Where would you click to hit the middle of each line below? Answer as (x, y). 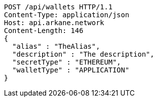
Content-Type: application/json (67, 15)
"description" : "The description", (83, 54)
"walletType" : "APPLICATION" (71, 70)
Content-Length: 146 (44, 31)
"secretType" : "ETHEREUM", (67, 62)
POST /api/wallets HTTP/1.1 (58, 7)
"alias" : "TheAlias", (56, 46)
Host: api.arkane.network (54, 23)
